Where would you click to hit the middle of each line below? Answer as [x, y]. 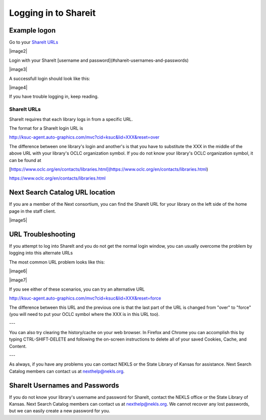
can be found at [25, 160]
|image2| [18, 51]
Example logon [33, 30]
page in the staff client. [33, 211]
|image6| [18, 271]
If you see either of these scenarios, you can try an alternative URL [77, 289]
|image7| [18, 280]
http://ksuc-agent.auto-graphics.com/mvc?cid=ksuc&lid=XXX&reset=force [85, 298]
